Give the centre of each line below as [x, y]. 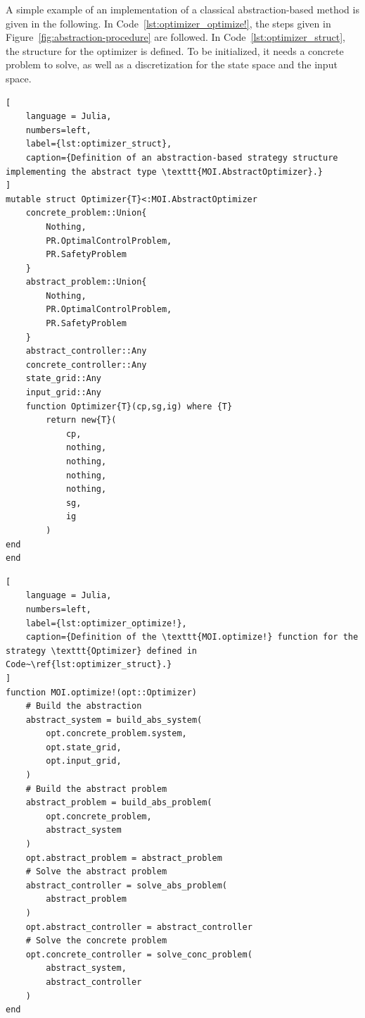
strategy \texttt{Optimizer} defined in [102, 651]
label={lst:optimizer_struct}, [99, 144]
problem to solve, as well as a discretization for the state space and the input [172, 64]
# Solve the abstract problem [96, 872]
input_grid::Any [64, 393]
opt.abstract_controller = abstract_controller [139, 927]
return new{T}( [81, 420]
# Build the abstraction [84, 706]
